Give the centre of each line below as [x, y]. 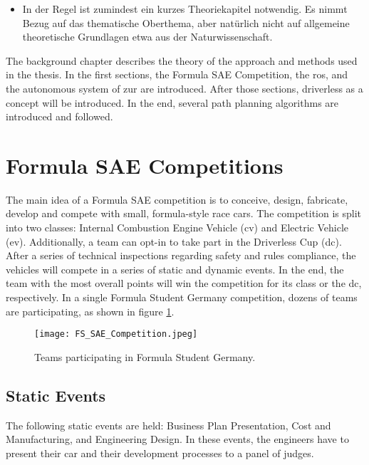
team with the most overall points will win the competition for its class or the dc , [184, 283]
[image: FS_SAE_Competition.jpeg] [116, 334]
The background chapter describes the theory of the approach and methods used [182, 60]
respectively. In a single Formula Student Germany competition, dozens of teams [182, 297]
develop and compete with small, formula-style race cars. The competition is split [184, 213]
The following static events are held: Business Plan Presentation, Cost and [168, 425]
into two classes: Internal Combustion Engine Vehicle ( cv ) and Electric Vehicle [177, 228]
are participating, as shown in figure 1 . [90, 311]
